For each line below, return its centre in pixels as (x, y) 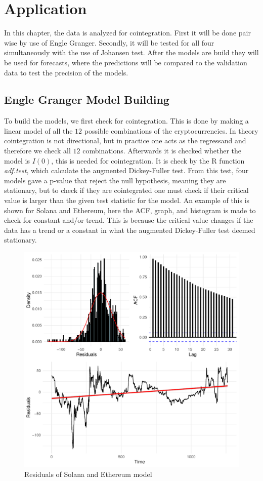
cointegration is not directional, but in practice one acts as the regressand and (125, 141)
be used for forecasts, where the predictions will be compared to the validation (126, 62)
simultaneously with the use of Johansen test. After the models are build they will (131, 52)
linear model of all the (38, 130)
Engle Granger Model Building (87, 99)
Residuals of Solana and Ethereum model (88, 474)
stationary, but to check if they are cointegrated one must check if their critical (126, 190)
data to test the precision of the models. (66, 72)
